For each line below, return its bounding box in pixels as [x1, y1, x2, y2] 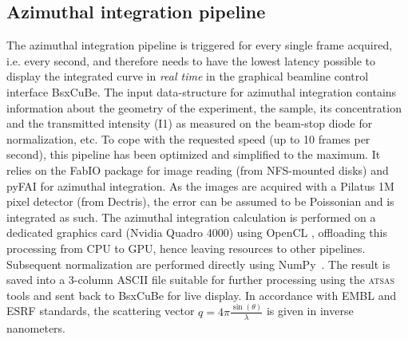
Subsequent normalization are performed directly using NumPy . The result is [6, 255, 390, 272]
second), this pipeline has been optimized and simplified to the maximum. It [6, 146, 381, 163]
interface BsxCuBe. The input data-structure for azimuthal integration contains [6, 83, 397, 100]
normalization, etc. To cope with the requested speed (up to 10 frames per [6, 130, 370, 147]
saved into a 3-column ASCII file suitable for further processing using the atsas [6, 271, 395, 288]
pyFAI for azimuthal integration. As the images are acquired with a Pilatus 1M [6, 177, 394, 194]
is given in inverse [266, 302, 354, 319]
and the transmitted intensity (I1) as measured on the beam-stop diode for [6, 115, 373, 132]
